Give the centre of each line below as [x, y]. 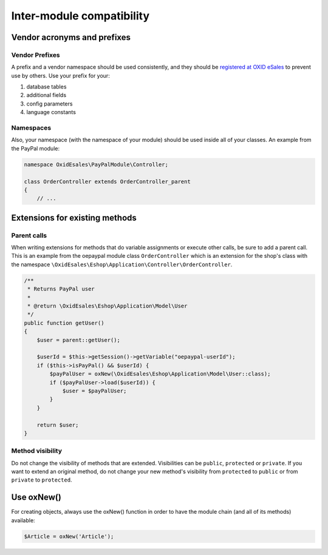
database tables [46, 87]
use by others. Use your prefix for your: [61, 75]
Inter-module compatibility [80, 16]
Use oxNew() [36, 497]
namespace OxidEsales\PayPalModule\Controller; [96, 164]
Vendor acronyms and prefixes [71, 37]
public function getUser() [64, 323]
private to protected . [42, 480]
